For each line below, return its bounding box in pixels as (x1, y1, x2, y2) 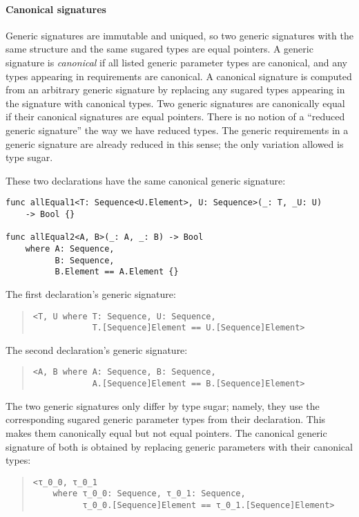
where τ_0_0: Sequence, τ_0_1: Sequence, (52, 489, 246, 499)
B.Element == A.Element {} (55, 267, 179, 277)
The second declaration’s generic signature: (6, 342, 188, 357)
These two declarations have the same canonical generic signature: (6, 173, 286, 187)
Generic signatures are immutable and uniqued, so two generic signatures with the (6, 28, 353, 42)
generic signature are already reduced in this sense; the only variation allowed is (6, 136, 344, 151)
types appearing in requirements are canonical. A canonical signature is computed (6, 68, 352, 83)
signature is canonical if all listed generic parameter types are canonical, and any (6, 55, 347, 69)
